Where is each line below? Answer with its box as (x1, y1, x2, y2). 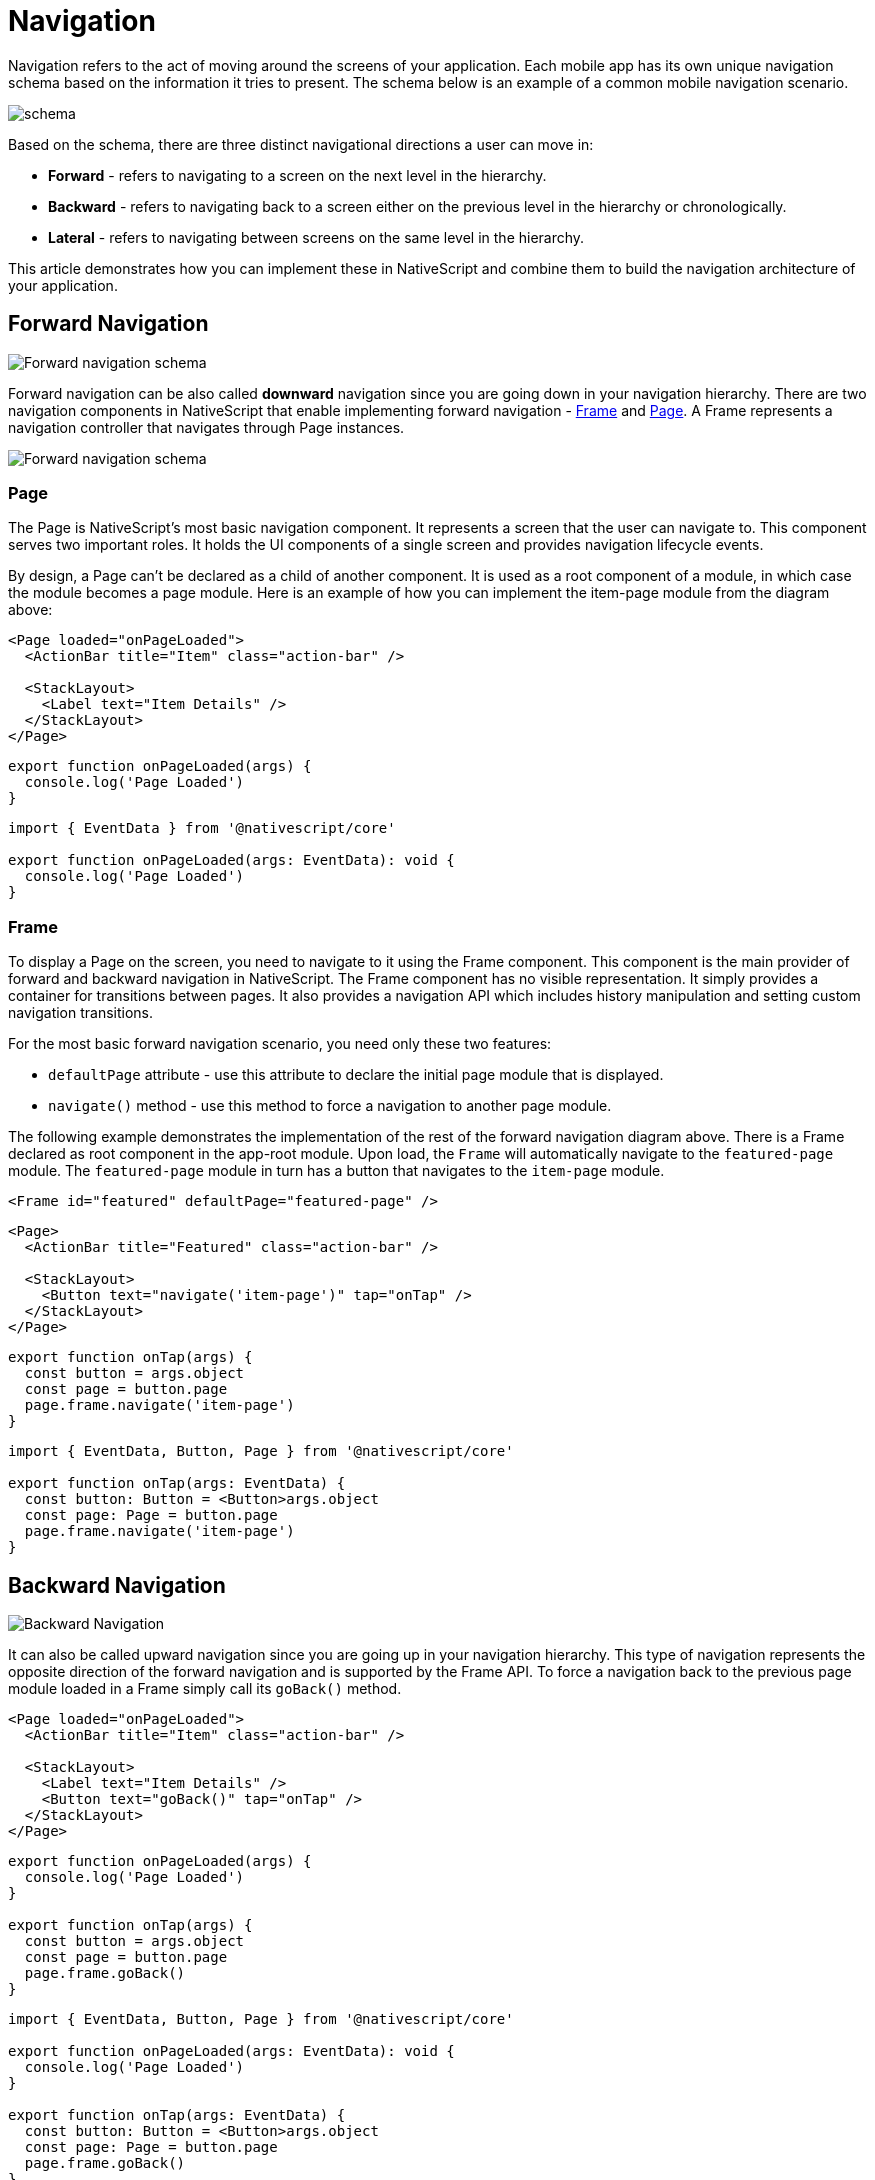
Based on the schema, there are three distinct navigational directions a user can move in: (8, 135, 594, 153)
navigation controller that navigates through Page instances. (8, 418, 405, 436)
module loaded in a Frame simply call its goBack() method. (8, 1679, 402, 1697)
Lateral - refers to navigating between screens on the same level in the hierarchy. (48, 228, 585, 246)
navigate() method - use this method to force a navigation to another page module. (48, 1097, 612, 1115)
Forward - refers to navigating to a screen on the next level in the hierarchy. (48, 166, 547, 184)
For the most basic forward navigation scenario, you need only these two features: (8, 1035, 552, 1053)
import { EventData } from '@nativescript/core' (8, 820, 396, 837)
